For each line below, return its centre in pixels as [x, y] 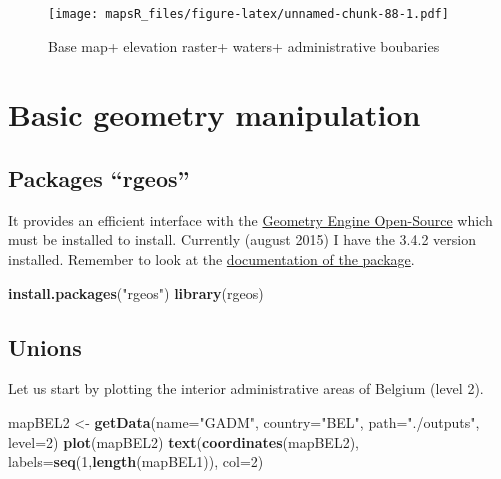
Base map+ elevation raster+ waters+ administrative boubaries [244, 45]
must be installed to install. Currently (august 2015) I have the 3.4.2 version [242, 239]
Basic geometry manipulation [214, 114]
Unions [45, 346]
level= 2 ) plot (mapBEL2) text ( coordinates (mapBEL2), [183, 441]
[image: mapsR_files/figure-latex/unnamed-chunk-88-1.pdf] [248, 14]
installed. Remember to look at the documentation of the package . [211, 259]
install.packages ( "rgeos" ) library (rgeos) [136, 292]
